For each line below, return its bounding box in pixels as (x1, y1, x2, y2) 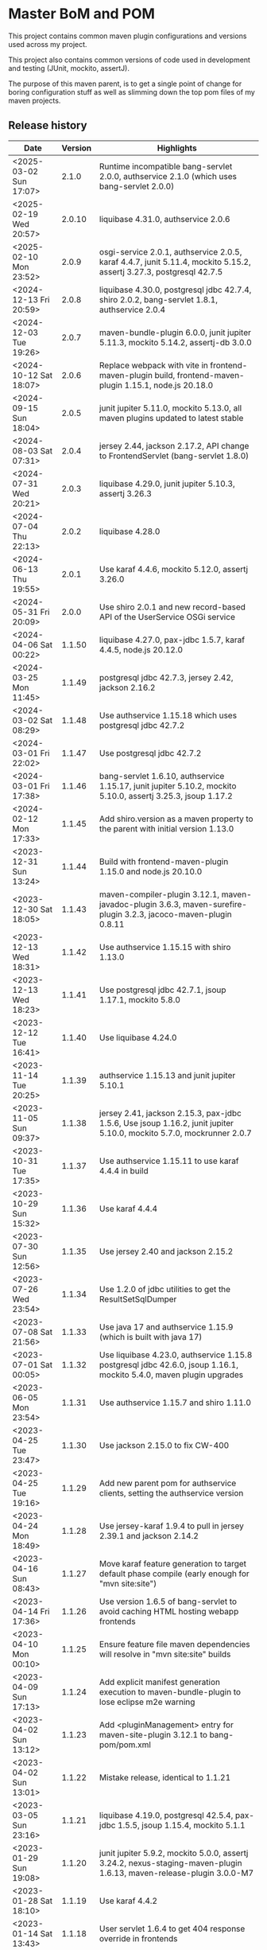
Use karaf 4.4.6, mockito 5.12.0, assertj (99, 563, 249, 574)
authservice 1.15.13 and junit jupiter (99, 1069, 236, 1080)
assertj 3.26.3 (99, 488, 153, 499)
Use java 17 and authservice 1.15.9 (99, 1321, 234, 1333)
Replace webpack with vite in (99, 360, 209, 371)
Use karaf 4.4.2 (99, 1895, 157, 1906)
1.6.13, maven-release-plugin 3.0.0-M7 (99, 1867, 254, 1878)
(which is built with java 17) (99, 1331, 203, 1342)
